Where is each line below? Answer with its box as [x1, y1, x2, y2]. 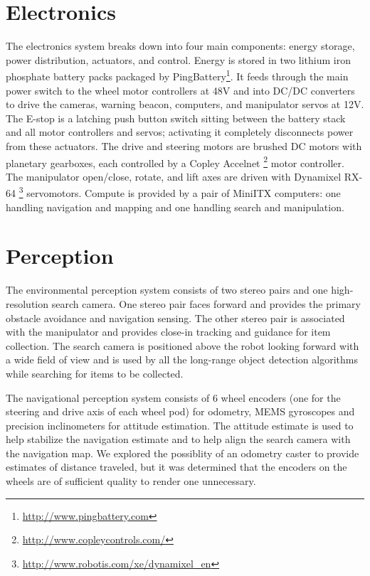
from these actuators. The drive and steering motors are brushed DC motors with [6, 138, 362, 153]
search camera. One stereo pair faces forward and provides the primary [51, 296, 361, 311]
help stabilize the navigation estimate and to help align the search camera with [6, 432, 351, 447]
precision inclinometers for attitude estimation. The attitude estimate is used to [6, 417, 354, 432]
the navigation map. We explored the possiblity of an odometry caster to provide [6, 445, 359, 460]
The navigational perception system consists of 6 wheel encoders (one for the [6, 390, 341, 405]
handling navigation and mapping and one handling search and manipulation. [6, 199, 344, 214]
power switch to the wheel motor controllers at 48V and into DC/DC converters [6, 82, 355, 97]
